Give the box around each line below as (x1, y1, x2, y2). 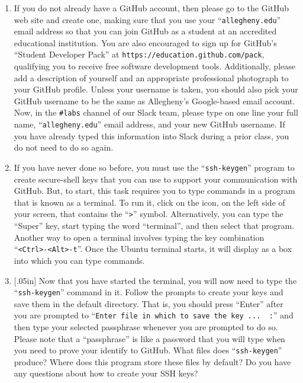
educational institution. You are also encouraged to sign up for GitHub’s (14, 36, 277, 49)
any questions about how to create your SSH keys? (14, 367, 198, 379)
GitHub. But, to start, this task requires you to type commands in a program (14, 184, 295, 197)
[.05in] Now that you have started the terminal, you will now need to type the (14, 274, 297, 286)
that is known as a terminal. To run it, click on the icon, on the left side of (14, 196, 285, 208)
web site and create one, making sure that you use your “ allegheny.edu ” (14, 13, 281, 25)
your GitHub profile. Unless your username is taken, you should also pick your (14, 83, 298, 95)
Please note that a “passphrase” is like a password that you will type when (14, 332, 285, 344)
